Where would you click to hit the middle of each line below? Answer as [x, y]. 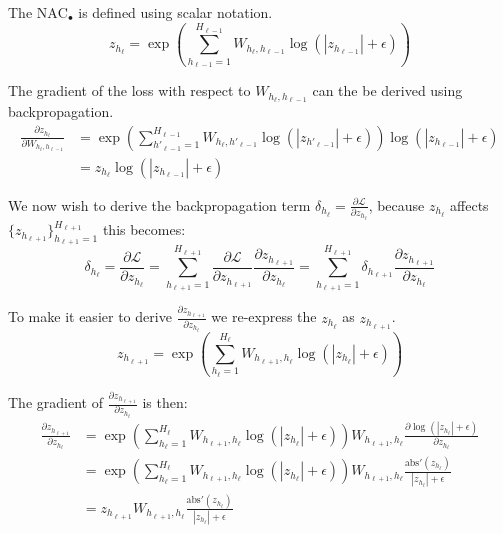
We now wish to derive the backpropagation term [159, 204]
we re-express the [264, 316]
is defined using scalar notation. [175, 12]
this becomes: [144, 229]
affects [469, 204]
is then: [165, 402]
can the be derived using [387, 90]
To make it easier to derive [90, 316]
